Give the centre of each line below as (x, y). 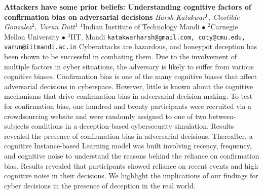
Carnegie (224, 27)
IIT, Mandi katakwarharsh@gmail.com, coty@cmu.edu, (158, 36)
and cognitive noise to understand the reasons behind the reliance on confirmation (132, 156)
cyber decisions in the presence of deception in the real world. (100, 185)
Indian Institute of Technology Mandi (141, 27)
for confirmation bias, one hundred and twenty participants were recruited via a (128, 106)
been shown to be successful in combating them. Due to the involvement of (120, 56)
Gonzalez (18, 27)
